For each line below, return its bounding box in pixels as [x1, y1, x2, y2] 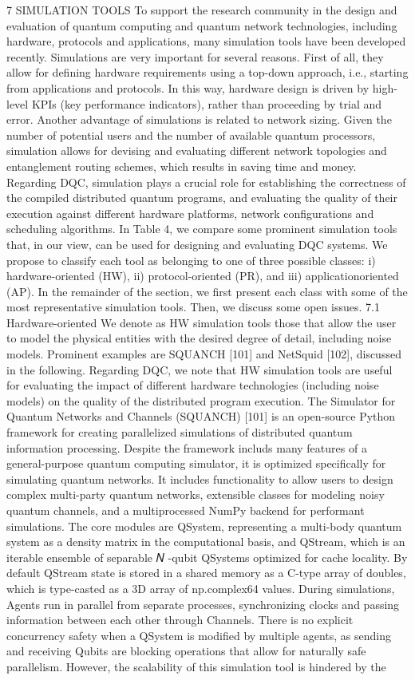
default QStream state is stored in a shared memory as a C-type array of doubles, [6, 564, 406, 581]
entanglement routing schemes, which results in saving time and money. [6, 157, 357, 174]
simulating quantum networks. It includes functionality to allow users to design [6, 470, 393, 487]
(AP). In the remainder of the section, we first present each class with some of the [6, 283, 408, 299]
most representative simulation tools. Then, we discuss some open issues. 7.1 [6, 298, 380, 315]
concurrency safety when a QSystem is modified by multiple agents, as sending [6, 627, 391, 643]
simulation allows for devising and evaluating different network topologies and [6, 142, 387, 159]
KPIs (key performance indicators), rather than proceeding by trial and [31, 95, 382, 112]
